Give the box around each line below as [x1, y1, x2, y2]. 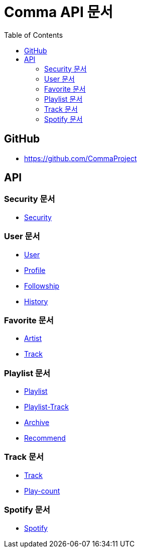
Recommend [24, 434, 66, 443]
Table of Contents [4, 30, 63, 39]
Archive [24, 418, 50, 427]
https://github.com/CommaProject [24, 154, 137, 163]
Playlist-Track [24, 402, 69, 411]
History [24, 297, 48, 306]
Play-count [24, 486, 60, 495]
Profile [24, 265, 46, 274]
